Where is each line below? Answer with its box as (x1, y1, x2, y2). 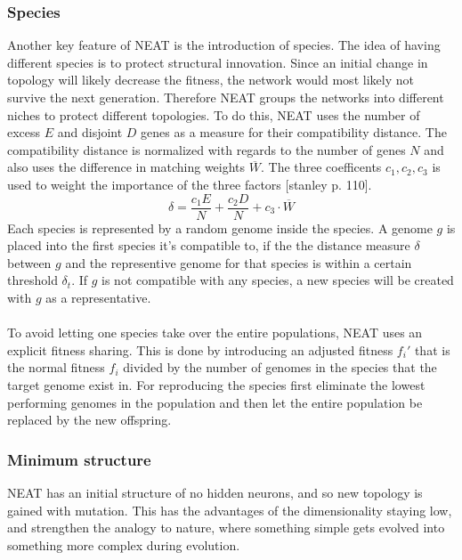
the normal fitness (7, 358, 105, 377)
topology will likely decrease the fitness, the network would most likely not (7, 70, 414, 89)
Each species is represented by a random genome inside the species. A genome (7, 218, 433, 237)
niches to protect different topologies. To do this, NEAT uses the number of (7, 105, 420, 124)
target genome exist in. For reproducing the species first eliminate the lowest (7, 375, 426, 394)
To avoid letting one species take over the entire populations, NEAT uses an (7, 323, 423, 342)
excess (7, 123, 41, 142)
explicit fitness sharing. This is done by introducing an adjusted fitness (7, 340, 393, 359)
